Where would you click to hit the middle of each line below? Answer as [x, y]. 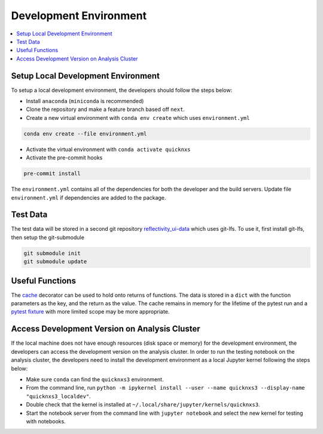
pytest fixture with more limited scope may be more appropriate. [90, 312]
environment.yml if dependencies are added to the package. [89, 197]
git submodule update [55, 262]
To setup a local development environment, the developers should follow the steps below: [122, 90]
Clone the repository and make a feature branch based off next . [106, 109]
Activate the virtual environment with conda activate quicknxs [108, 149]
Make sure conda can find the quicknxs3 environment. [95, 379]
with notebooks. [46, 421]
